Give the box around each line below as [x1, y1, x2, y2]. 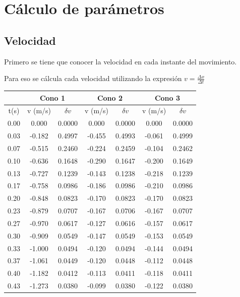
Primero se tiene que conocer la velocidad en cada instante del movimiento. [4, 56, 237, 66]
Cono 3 [154, 92, 181, 103]
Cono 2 [97, 92, 123, 103]
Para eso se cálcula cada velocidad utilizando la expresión [4, 73, 182, 84]
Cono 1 [39, 92, 65, 103]
